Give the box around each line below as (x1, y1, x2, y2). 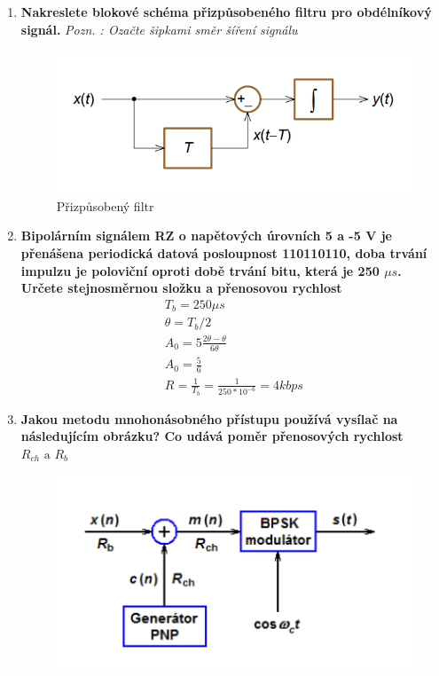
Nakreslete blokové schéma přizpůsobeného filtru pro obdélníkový (20, 3, 432, 20)
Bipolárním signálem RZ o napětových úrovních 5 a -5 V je (20, 226, 392, 245)
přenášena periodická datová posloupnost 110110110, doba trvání (20, 243, 427, 262)
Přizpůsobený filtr (56, 196, 154, 215)
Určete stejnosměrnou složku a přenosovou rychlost (20, 279, 342, 297)
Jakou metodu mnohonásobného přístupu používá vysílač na (20, 409, 398, 428)
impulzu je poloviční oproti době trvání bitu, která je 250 (20, 261, 380, 279)
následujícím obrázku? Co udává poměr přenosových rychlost (20, 427, 404, 445)
